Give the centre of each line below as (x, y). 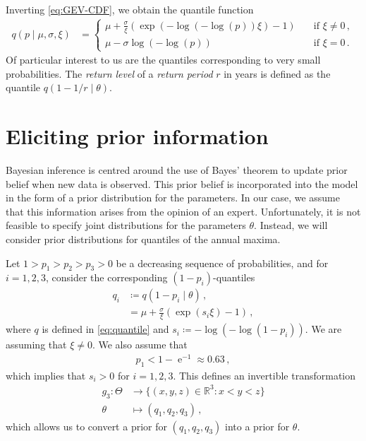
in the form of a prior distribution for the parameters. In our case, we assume (173, 198)
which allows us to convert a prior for (86, 426)
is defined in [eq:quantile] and (105, 329)
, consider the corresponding (106, 277)
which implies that (46, 375)
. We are (323, 329)
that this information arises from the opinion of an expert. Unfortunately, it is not (183, 211)
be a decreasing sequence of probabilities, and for (222, 263)
